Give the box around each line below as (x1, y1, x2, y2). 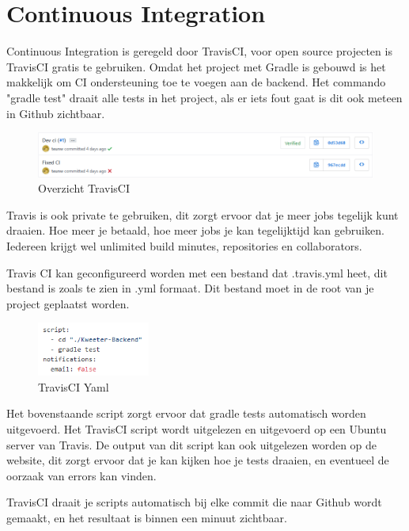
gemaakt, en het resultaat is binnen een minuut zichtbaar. (6, 510, 287, 526)
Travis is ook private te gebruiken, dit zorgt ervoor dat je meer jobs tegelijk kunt (6, 206, 399, 223)
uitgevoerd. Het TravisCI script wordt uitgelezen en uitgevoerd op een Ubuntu (6, 421, 387, 437)
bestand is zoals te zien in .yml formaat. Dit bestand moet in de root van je (6, 280, 374, 296)
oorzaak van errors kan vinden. (6, 467, 157, 483)
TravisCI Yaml (38, 378, 109, 395)
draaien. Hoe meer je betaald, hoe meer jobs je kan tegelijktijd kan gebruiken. (6, 222, 384, 239)
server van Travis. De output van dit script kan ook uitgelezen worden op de (6, 436, 377, 453)
